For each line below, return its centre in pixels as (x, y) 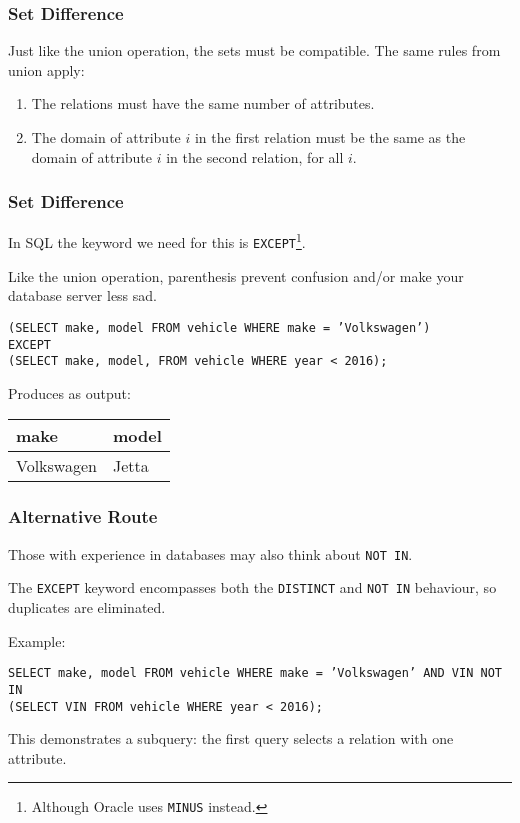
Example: (37, 640)
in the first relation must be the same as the (330, 137)
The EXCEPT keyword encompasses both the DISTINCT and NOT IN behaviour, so (252, 587)
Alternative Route (83, 516)
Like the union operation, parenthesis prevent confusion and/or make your (236, 275)
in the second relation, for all (255, 156)
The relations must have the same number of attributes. (203, 103)
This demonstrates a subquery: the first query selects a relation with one (231, 738)
